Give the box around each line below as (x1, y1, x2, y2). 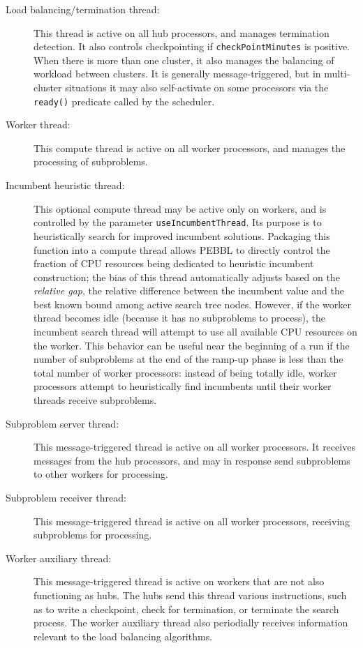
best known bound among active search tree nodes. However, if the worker (34, 296, 351, 311)
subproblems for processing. (34, 527, 152, 542)
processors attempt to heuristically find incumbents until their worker (34, 379, 332, 393)
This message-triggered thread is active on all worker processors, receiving (34, 513, 350, 528)
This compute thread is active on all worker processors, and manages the (34, 140, 346, 155)
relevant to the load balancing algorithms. (34, 628, 213, 643)
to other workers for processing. (34, 467, 168, 481)
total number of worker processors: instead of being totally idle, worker (34, 365, 337, 379)
